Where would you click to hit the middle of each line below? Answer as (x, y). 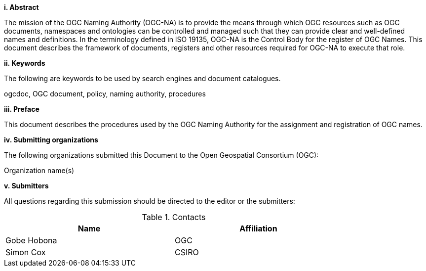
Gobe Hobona (31, 240)
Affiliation (258, 228)
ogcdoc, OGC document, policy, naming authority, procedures (105, 94)
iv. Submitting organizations (51, 140)
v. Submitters (26, 186)
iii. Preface (22, 109)
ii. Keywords (25, 63)
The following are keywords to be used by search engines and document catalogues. (142, 78)
